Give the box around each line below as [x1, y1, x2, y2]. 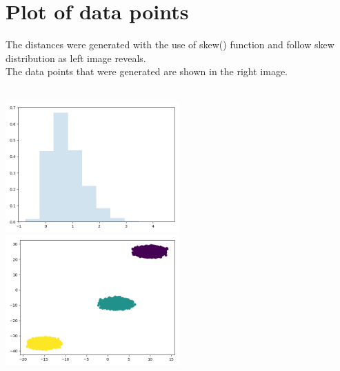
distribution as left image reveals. [6, 50, 146, 65]
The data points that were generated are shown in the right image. [6, 64, 288, 79]
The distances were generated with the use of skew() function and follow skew [6, 37, 334, 52]
